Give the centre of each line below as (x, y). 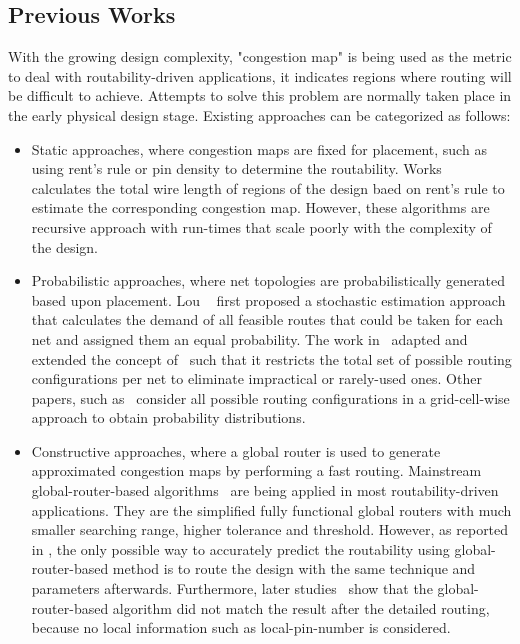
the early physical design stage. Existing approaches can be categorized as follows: (259, 114)
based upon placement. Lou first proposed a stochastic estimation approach (268, 299)
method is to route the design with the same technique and (294, 568)
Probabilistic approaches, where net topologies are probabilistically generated (268, 280)
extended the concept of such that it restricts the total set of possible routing (271, 358)
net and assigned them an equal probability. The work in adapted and (249, 338)
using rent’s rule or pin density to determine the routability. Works (236, 168)
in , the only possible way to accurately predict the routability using (240, 548)
